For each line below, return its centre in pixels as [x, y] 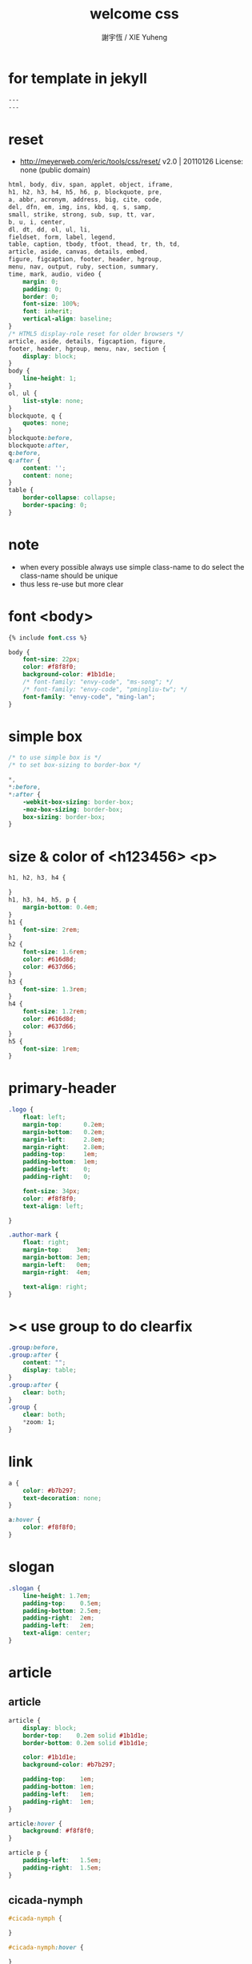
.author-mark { [34, 1235]
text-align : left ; [53, 1206]
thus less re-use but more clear [72, 584]
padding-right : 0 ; [57, 1177]
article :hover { [35, 1824]
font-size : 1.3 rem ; [55, 989]
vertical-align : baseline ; [68, 319]
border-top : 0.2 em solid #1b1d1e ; [86, 1736]
